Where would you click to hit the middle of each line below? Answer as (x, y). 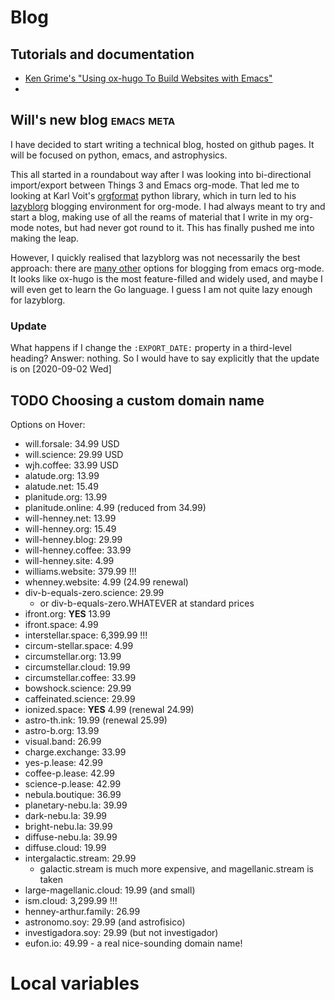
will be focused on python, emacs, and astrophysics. (119, 155)
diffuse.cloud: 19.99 (65, 847)
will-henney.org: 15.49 (70, 528)
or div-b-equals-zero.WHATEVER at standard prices (147, 603)
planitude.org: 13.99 (66, 497)
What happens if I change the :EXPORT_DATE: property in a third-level (151, 348)
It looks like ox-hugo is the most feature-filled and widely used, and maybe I (166, 278)
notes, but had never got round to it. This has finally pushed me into (175, 227)
